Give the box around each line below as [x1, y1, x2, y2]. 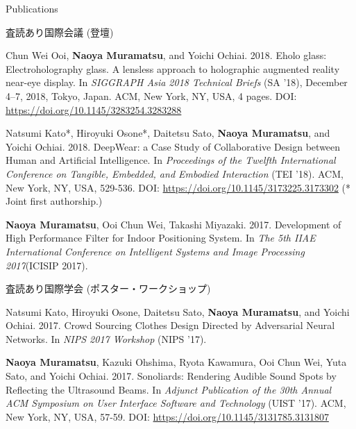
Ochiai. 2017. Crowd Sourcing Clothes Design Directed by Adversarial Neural [6, 318, 335, 333]
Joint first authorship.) [6, 194, 103, 208]
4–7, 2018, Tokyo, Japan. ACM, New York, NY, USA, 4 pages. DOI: [6, 88, 297, 103]
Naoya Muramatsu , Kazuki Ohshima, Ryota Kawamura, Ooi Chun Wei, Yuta [6, 355, 347, 369]
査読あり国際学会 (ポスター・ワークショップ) [6, 281, 211, 296]
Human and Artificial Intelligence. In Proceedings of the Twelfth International [6, 153, 336, 167]
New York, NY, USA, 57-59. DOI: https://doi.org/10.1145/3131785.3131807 [6, 409, 329, 423]
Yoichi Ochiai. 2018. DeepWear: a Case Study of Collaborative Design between [6, 139, 341, 153]
